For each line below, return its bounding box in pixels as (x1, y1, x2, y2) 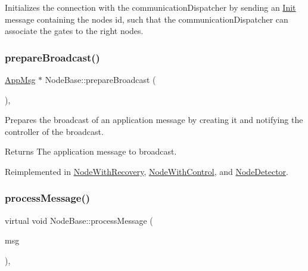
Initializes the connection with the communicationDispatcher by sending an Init (5, 1, 296, 13)
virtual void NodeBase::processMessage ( (5, 214, 153, 226)
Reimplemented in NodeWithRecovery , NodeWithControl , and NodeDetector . (5, 165, 288, 177)
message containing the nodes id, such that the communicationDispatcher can (5, 13, 288, 25)
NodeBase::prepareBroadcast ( (45, 73, 156, 85)
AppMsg (5, 73, 36, 85)
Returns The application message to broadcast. (5, 145, 177, 158)
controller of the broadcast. (5, 125, 104, 137)
